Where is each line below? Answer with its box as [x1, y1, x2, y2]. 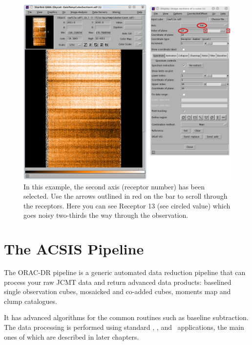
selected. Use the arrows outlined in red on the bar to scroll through [23, 191, 228, 201]
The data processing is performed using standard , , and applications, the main [4, 322, 244, 332]
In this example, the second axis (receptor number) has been [23, 181, 205, 191]
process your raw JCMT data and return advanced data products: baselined [4, 276, 231, 287]
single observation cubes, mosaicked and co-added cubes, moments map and [4, 286, 231, 297]
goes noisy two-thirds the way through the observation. [23, 210, 189, 220]
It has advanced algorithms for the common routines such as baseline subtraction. [4, 312, 249, 322]
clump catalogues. [4, 296, 57, 306]
